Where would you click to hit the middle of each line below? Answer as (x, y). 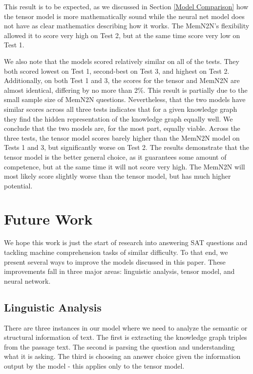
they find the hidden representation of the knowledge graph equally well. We (118, 118)
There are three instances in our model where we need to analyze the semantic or (126, 327)
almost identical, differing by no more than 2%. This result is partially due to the (126, 90)
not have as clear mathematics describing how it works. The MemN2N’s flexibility (127, 26)
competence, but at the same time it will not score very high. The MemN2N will (125, 166)
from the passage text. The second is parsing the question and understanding (119, 346)
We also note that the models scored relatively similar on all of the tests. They (122, 61)
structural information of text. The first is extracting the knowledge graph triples (126, 337)
